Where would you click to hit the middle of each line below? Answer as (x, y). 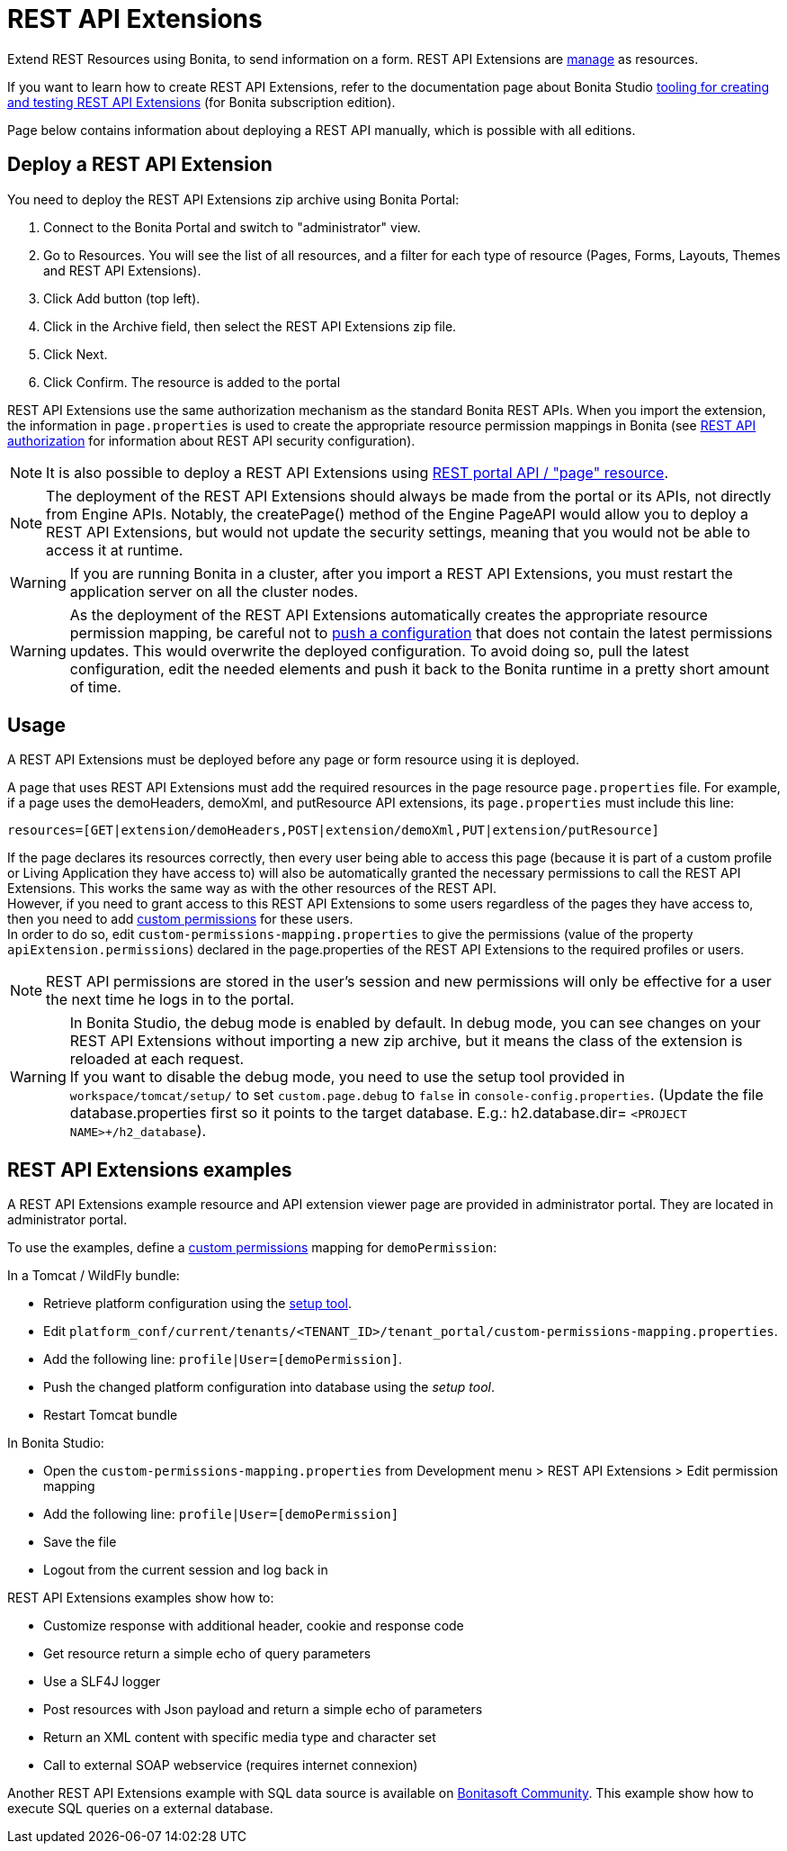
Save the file (80, 1542)
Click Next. (76, 354)
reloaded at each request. (157, 1059)
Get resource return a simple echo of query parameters (207, 1654)
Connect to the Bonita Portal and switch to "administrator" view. (232, 227)
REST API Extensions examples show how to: (141, 1598)
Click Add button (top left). (122, 298)
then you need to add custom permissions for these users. (180, 919)
